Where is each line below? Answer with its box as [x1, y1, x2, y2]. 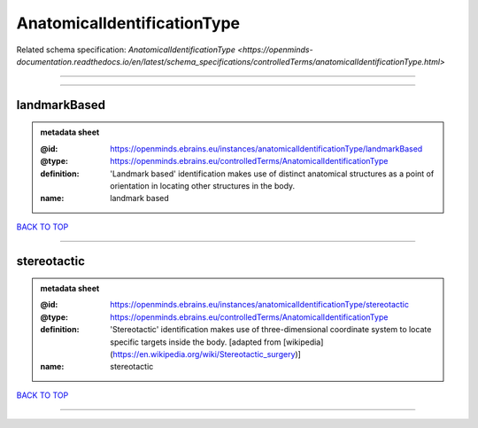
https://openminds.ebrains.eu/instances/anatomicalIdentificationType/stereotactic [110, 300, 409, 310]
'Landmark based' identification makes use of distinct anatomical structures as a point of [110, 168, 435, 179]
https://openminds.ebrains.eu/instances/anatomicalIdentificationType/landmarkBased [110, 143, 423, 154]
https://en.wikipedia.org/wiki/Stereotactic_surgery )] [112, 349, 301, 360]
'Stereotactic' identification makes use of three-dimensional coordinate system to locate [110, 324, 432, 335]
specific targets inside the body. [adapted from [110, 337, 281, 347]
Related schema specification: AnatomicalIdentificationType [16, 44, 236, 55]
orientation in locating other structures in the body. [110, 180, 296, 191]
